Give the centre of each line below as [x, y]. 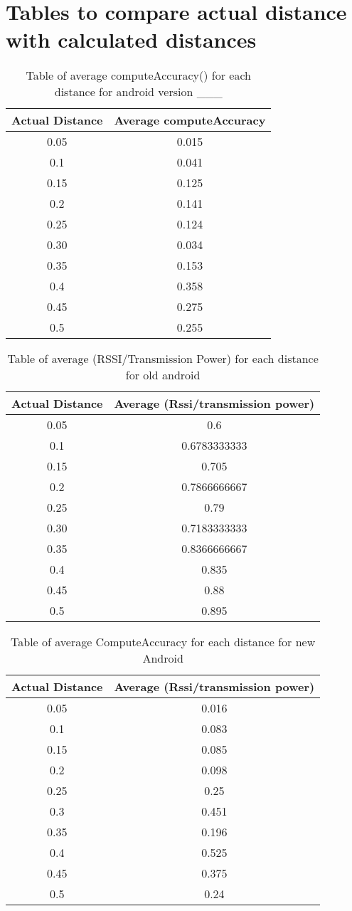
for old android [163, 375]
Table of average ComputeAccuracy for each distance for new [163, 642]
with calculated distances [131, 40]
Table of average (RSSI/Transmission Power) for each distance [163, 359]
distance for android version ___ [138, 92]
